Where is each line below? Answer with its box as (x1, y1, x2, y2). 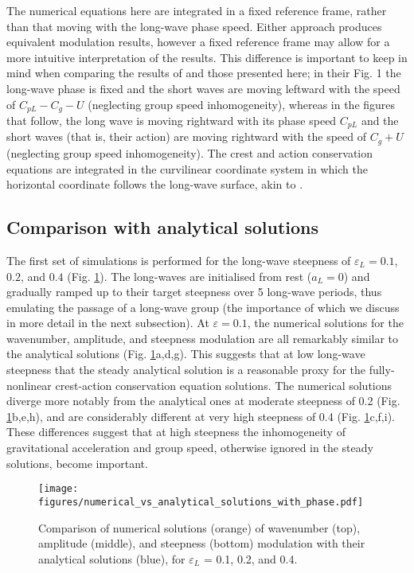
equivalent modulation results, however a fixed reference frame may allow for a (6, 33, 390, 50)
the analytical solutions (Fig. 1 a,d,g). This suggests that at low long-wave (6, 345, 365, 362)
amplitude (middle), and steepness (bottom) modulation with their (38, 535, 365, 552)
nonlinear (6, 376, 52, 393)
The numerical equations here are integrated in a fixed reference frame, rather (6, 2, 387, 18)
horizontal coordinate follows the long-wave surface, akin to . (6, 176, 303, 193)
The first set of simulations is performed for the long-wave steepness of (6, 251, 351, 268)
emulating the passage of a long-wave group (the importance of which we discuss (6, 298, 400, 315)
